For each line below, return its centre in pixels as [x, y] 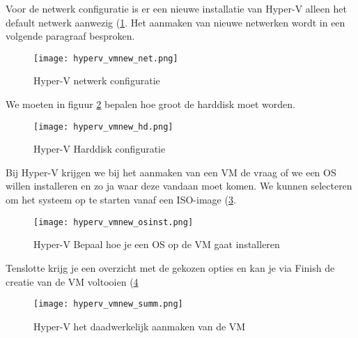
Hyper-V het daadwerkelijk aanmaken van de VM [140, 326]
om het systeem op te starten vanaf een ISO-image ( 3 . [121, 200]
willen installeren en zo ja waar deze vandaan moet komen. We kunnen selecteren [179, 186]
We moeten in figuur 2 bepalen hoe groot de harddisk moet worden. [150, 104]
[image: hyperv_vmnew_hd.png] [103, 126]
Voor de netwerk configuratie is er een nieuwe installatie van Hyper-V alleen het [176, 8]
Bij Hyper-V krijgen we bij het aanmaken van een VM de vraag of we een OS [171, 172]
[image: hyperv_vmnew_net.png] [106, 58]
